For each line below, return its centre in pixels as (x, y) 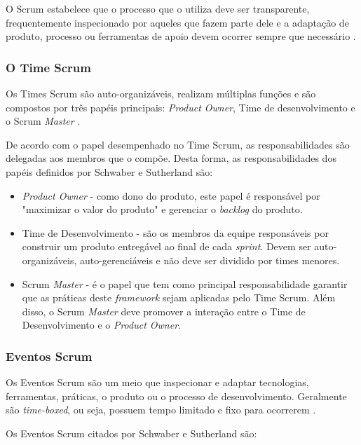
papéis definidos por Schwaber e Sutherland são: (109, 171)
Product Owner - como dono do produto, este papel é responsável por (171, 195)
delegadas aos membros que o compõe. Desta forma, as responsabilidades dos (171, 158)
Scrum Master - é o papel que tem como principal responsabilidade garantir (185, 283)
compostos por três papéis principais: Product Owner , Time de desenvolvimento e (180, 107)
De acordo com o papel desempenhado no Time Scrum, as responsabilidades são (178, 144)
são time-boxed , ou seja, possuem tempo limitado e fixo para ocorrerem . (161, 410)
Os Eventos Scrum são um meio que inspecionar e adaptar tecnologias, (157, 382)
